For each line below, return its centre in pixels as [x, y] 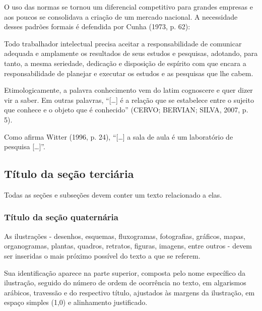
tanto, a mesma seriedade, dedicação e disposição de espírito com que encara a [125, 63]
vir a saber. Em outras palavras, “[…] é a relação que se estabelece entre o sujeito [129, 100]
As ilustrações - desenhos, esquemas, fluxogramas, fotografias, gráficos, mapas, [125, 236]
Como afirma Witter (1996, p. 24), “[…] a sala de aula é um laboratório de [119, 136]
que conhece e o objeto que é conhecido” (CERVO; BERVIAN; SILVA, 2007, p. [126, 110]
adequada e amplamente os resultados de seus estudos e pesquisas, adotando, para [131, 53]
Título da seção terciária [69, 174]
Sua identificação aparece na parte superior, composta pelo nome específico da [125, 272]
